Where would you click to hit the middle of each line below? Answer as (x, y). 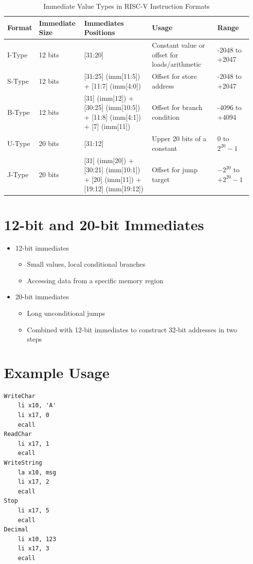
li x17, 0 (34, 415)
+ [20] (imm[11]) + (113, 179)
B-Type (19, 112)
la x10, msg (37, 472)
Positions (99, 32)
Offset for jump (175, 170)
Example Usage (57, 372)
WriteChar (20, 396)
